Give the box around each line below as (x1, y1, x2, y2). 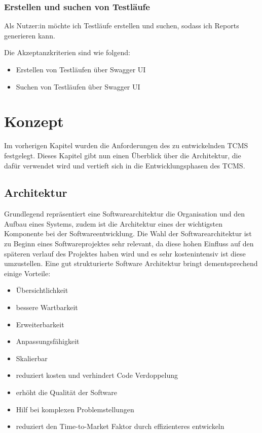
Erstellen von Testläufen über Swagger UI (16, 64, 146, 74)
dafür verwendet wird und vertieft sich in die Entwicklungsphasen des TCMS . (4, 160, 245, 170)
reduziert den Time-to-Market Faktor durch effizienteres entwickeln (16, 421, 224, 431)
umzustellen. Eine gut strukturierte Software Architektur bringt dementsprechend (4, 258, 258, 269)
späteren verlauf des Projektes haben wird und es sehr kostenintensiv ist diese (4, 248, 246, 258)
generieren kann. (4, 30, 55, 40)
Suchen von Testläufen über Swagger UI (16, 81, 140, 92)
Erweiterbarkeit (16, 319, 64, 329)
